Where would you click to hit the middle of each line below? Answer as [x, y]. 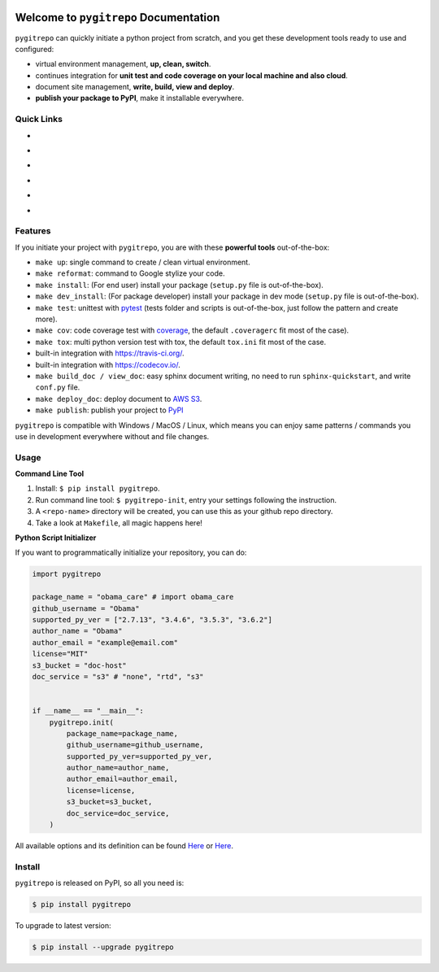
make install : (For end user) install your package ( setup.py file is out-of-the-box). [180, 285]
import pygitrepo [67, 574]
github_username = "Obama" [86, 608]
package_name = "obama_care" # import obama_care [133, 597]
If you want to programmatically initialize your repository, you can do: [131, 552]
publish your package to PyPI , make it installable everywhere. [139, 98]
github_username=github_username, [135, 745]
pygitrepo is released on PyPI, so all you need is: [100, 883]
